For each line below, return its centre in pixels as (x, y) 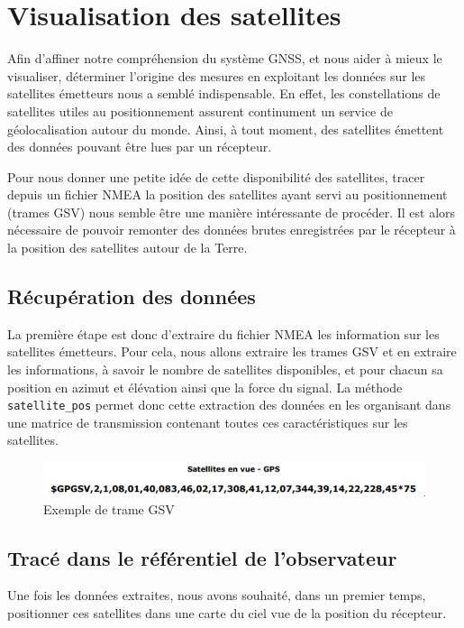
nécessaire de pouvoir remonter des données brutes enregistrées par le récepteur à (232, 230)
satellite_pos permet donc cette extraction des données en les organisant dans (229, 405)
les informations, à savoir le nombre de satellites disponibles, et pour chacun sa (225, 369)
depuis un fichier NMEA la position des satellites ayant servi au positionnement (227, 194)
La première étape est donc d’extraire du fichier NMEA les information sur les (223, 333)
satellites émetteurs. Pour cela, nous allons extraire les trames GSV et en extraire (232, 351)
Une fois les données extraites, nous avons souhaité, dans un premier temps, (217, 595)
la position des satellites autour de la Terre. (127, 248)
